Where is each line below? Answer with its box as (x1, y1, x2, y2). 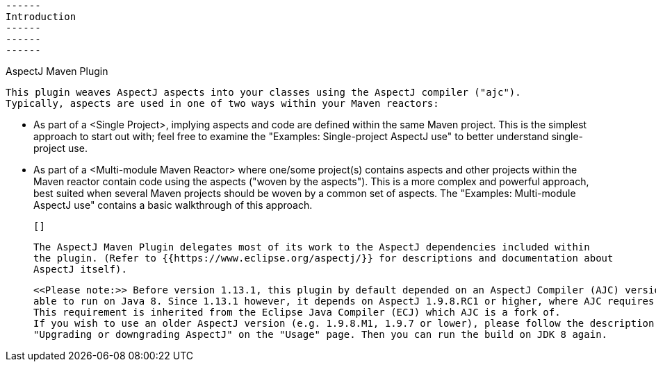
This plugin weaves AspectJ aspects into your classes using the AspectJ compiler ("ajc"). (6, 87, 521, 98)
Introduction (6, 11, 76, 22)
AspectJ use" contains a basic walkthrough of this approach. (33, 199, 313, 211)
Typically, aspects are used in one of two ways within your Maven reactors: (6, 98, 439, 109)
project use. (33, 142, 88, 154)
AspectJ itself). (33, 264, 127, 275)
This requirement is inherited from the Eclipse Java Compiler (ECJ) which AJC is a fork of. (33, 307, 561, 318)
